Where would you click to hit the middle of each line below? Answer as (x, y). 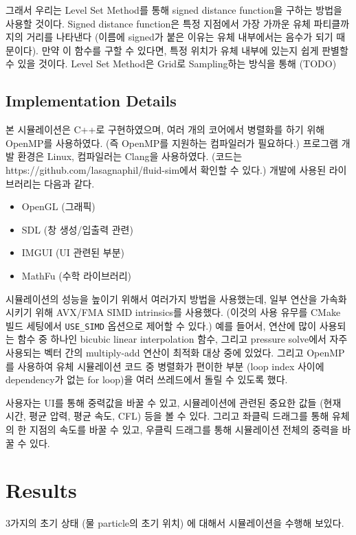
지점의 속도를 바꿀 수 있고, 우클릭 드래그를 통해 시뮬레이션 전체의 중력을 (184, 429)
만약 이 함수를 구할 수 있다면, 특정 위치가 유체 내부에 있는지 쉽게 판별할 (195, 50)
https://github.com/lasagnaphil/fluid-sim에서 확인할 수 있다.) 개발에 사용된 (166, 169)
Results (41, 490)
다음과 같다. (69, 183)
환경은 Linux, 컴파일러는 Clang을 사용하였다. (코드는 (130, 156)
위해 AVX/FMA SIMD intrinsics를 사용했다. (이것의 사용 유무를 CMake (188, 312)
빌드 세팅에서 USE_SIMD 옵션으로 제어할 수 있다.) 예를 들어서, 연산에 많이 (161, 325)
